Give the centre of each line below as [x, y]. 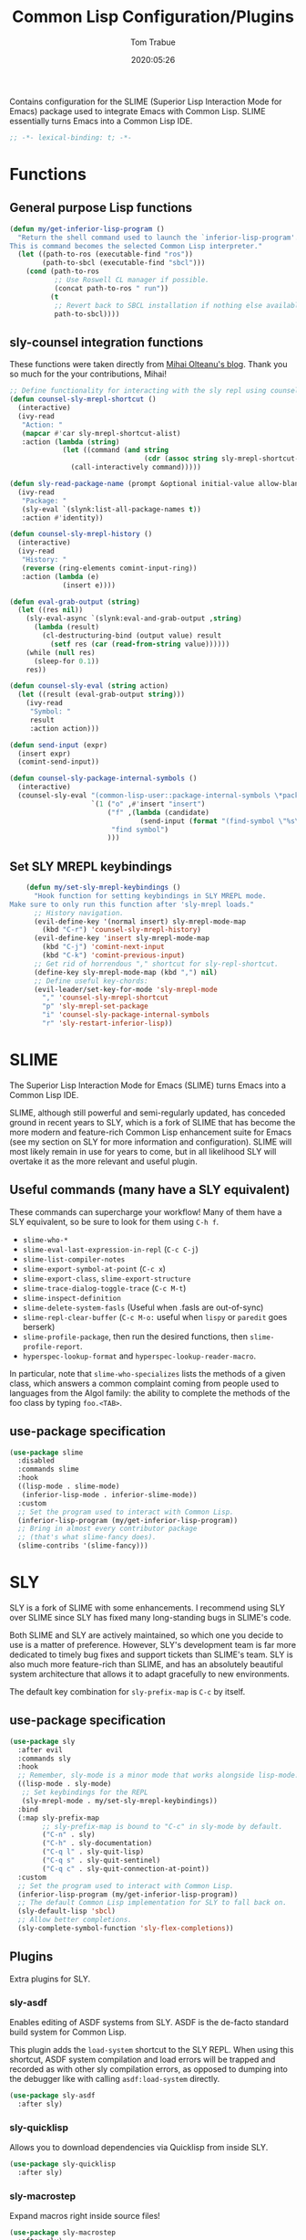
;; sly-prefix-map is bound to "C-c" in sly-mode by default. [163, 1826]
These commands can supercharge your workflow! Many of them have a [146, 1211]
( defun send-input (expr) [58, 745]
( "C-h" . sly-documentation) [97, 1844]
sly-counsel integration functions [107, 342]
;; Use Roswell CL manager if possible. [132, 280]
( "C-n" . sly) [69, 1835]
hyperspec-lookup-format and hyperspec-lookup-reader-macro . [139, 1356]
